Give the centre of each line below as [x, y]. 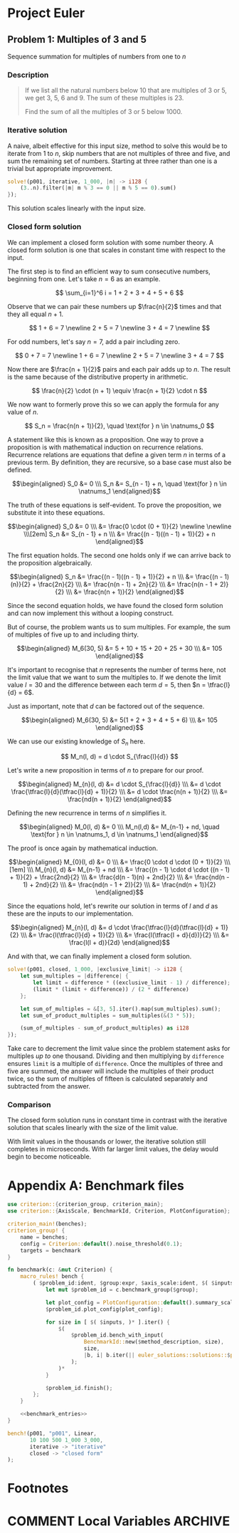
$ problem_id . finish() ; [79, 1388]
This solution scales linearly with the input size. [76, 209]
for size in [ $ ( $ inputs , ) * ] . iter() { [108, 1322]
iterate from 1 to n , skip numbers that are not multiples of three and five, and [119, 153]
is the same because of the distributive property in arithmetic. [98, 377]
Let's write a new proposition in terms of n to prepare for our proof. [106, 770]
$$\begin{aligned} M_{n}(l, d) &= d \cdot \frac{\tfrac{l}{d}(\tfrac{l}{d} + [115, 928]
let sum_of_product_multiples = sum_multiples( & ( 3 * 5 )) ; [108, 1015]
